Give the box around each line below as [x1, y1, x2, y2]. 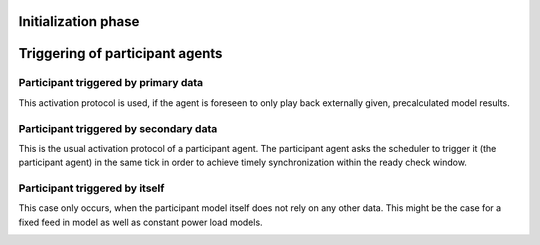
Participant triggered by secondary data [18, 121, 218, 135]
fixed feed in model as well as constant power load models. [18, 216, 264, 228]
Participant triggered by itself [18, 181, 165, 195]
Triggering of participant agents [18, 45, 223, 62]
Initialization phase [18, 13, 140, 30]
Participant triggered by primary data [18, 76, 204, 90]
